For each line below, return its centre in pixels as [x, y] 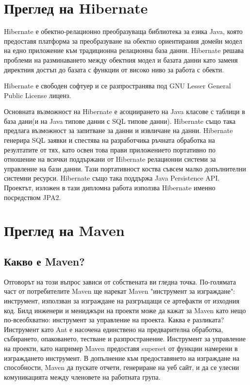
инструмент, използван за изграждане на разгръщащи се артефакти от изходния [122, 300]
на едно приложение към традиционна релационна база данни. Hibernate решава [124, 50]
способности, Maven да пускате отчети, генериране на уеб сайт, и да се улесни [122, 367]
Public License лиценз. [38, 95]
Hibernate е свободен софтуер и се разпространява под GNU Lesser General [117, 86]
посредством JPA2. [33, 197]
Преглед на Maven [64, 230]
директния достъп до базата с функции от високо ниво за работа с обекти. [114, 69]
